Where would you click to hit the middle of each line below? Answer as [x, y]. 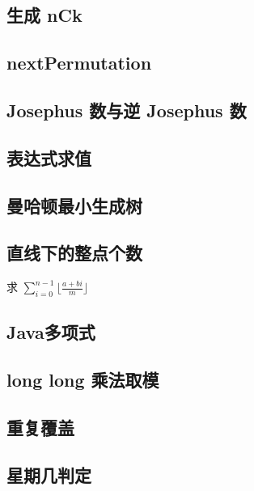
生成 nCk [44, 15]
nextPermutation [79, 63]
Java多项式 [51, 332]
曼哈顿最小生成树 [74, 205]
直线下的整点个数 [74, 253]
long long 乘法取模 [83, 380]
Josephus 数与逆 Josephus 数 [127, 110]
